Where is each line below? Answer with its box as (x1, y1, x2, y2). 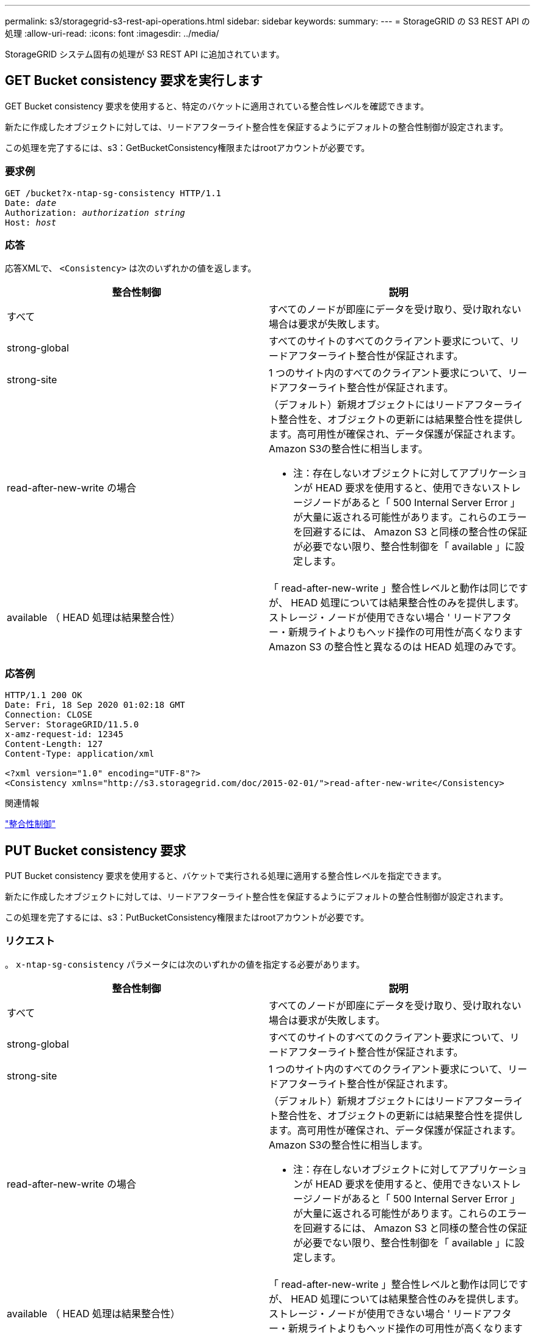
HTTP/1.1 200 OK (5, 690, 82, 701)
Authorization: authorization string (5, 207, 186, 218)
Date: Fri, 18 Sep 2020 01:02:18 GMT (5, 700, 186, 710)
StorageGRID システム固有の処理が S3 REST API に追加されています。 (5, 49, 285, 59)
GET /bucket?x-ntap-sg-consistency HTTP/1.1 (5, 188, 222, 198)
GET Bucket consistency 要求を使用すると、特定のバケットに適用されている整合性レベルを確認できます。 (5, 100, 429, 111)
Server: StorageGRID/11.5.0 (5, 719, 139, 730)
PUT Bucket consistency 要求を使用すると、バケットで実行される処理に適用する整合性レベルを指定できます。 (5, 870, 447, 881)
